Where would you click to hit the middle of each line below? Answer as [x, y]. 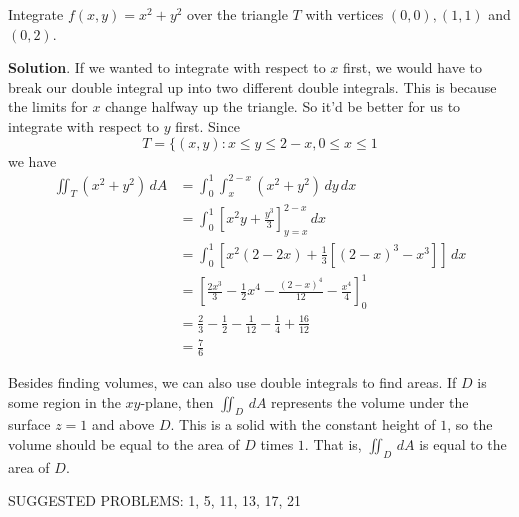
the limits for [48, 106]
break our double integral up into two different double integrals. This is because [252, 86]
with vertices [344, 14]
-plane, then [177, 401]
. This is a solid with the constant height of [303, 424]
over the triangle [237, 14]
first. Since [207, 125]
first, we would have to [412, 67]
